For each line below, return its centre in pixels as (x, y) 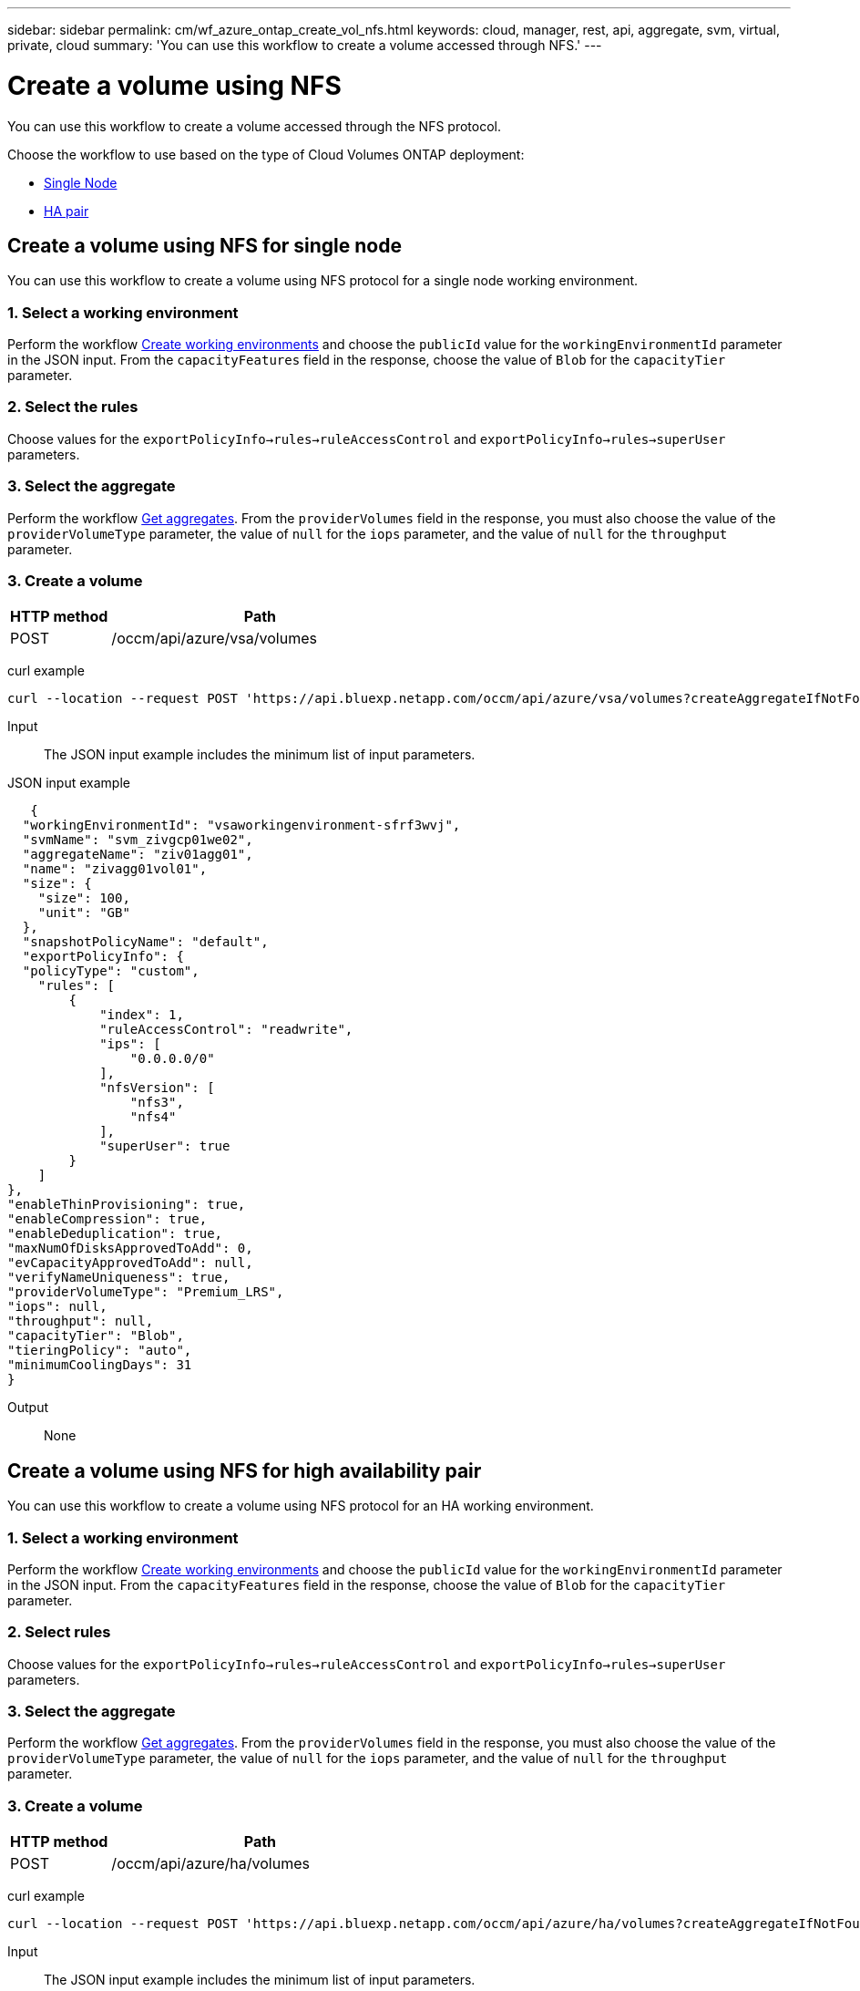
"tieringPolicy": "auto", (100, 1351)
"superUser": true (165, 1146)
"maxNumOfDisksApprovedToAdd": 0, (130, 1248)
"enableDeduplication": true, (115, 1234)
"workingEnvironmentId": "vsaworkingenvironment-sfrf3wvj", (241, 825)
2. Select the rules (73, 407)
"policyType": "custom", (111, 971)
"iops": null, (57, 1307)
